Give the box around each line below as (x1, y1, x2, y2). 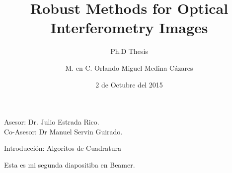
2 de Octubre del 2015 (95, 79, 163, 89)
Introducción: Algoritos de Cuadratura (4, 143, 121, 153)
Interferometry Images (50, 17, 208, 38)
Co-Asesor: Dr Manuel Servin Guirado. (4, 126, 123, 136)
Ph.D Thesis (110, 46, 148, 56)
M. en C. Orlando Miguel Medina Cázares (65, 62, 193, 73)
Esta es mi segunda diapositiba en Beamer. (4, 159, 135, 170)
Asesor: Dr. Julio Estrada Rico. (4, 117, 99, 127)
